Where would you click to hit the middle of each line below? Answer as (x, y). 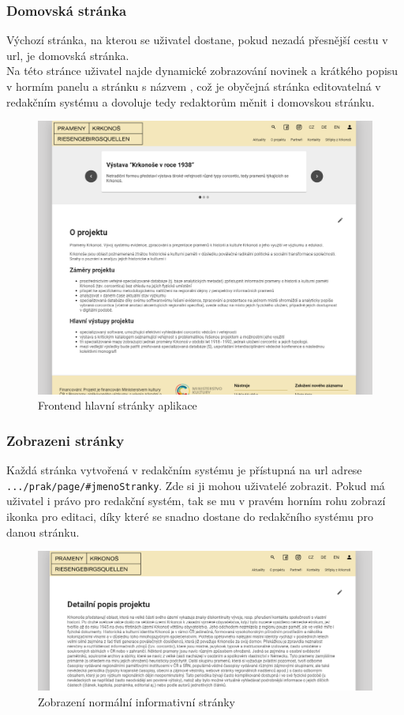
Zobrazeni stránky (65, 440)
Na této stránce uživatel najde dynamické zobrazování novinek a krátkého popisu (202, 71)
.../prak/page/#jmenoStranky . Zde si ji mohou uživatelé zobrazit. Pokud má (196, 485)
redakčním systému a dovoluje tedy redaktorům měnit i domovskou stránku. (191, 101)
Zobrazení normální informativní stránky (137, 701)
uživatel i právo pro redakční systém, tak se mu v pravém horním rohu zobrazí (196, 501)
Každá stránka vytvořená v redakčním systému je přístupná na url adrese (184, 470)
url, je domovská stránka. (68, 55)
